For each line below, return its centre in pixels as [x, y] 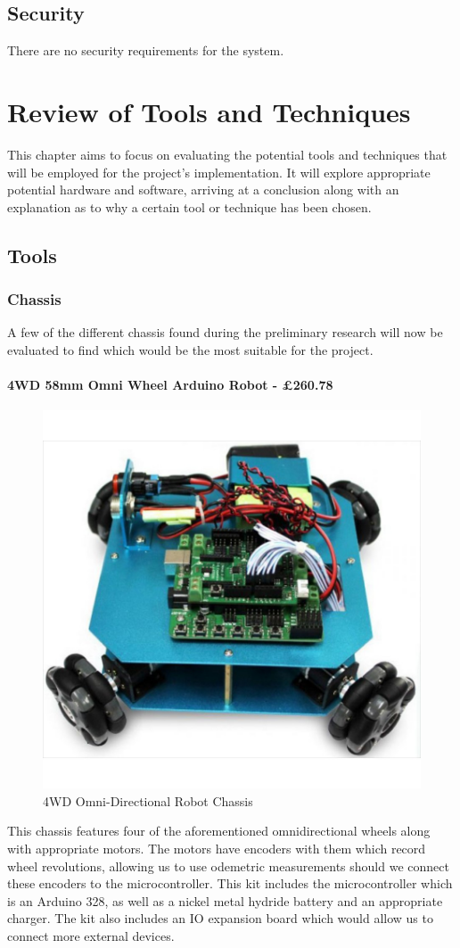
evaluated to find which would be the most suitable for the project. [190, 349]
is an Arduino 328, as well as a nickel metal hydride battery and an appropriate [225, 900]
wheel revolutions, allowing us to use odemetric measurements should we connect [228, 866]
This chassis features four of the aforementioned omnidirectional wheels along [219, 831]
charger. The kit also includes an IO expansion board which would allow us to [220, 918]
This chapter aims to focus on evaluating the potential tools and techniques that [227, 154]
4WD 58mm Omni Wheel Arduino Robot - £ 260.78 [170, 385]
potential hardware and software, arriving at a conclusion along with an [203, 190]
